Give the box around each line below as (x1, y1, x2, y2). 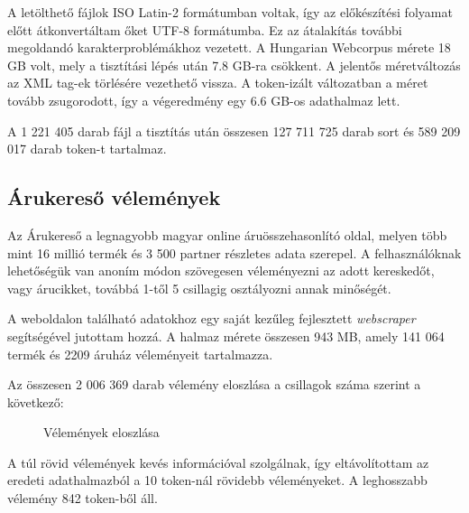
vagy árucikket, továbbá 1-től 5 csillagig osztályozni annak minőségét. (7, 278, 391, 297)
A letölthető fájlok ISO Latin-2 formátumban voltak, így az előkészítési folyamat (7, 3, 453, 21)
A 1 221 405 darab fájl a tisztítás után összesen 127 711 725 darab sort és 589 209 (7, 121, 461, 140)
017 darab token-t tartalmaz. (7, 139, 167, 158)
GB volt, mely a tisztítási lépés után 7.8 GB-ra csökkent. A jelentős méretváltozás (7, 55, 461, 74)
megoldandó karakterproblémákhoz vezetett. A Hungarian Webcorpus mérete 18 (7, 38, 451, 57)
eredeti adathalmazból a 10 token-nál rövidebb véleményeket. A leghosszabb (7, 471, 428, 490)
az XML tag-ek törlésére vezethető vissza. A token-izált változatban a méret (7, 73, 428, 92)
